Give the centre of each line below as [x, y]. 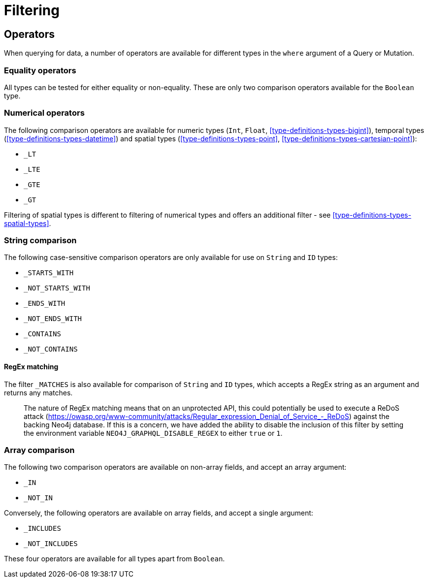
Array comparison [39, 450]
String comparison [40, 241]
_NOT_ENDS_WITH [53, 319]
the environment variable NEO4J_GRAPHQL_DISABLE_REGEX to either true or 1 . [153, 433]
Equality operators [40, 70]
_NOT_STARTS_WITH [57, 288]
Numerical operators [44, 113]
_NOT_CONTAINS [51, 349]
